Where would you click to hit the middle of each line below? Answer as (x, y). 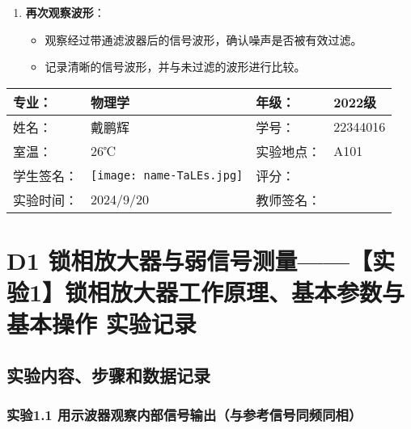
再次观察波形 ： (65, 12)
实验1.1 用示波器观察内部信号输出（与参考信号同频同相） (184, 415)
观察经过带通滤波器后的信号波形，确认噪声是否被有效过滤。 (203, 39)
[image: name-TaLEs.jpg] (167, 175)
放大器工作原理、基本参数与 (258, 292)
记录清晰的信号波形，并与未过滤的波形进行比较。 (175, 67)
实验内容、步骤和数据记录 (108, 374)
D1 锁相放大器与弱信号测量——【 (189, 260)
